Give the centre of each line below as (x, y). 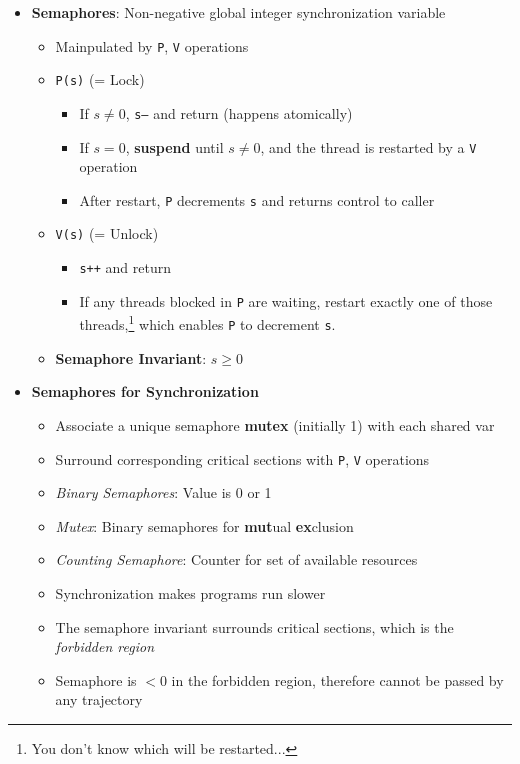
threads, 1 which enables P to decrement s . (207, 323)
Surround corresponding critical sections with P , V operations (242, 458)
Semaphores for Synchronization (145, 391)
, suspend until (174, 146)
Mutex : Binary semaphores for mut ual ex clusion (204, 525)
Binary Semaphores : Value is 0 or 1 (163, 492)
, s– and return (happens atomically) (239, 112)
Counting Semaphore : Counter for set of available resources (236, 559)
